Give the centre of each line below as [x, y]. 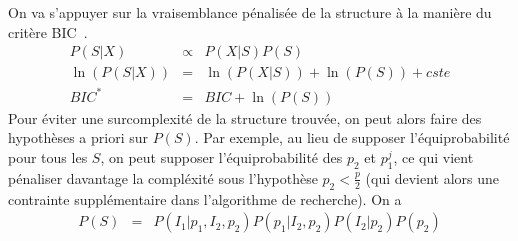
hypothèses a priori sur [78, 137]
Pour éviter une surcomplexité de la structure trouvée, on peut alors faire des [245, 117]
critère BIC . [48, 31]
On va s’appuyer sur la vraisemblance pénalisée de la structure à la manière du [250, 12]
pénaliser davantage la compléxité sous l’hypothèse [163, 177]
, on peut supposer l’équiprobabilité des [221, 156]
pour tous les [48, 156]
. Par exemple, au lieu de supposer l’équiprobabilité [352, 137]
